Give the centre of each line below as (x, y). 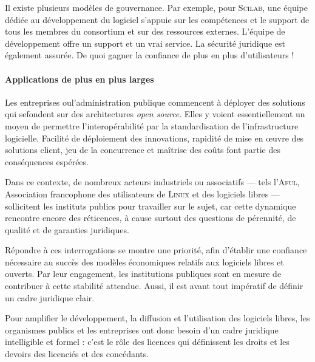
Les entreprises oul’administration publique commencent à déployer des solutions (155, 102)
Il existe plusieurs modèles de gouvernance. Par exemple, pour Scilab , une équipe (156, 7)
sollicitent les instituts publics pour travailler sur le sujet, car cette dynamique (151, 206)
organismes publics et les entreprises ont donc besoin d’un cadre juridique (142, 330)
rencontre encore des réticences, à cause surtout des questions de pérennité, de (151, 218)
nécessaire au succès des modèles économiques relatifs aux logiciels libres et (144, 261)
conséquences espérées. (47, 161)
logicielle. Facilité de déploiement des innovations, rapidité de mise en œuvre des (154, 138)
